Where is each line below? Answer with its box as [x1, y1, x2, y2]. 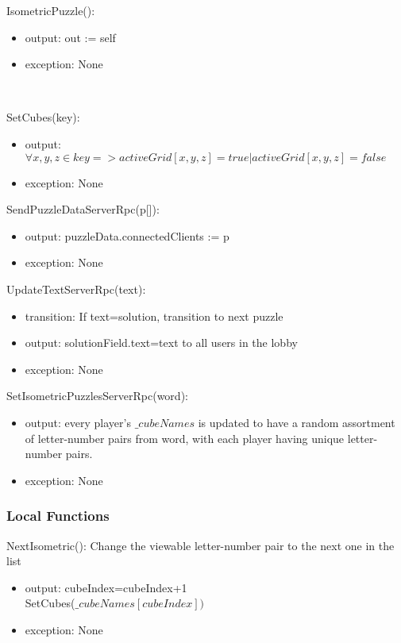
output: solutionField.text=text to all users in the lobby [25, 334, 298, 351]
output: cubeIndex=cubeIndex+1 [25, 579, 187, 595]
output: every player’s [25, 414, 131, 430]
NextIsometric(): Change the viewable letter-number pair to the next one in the [6, 537, 395, 553]
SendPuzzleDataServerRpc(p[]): [6, 201, 160, 218]
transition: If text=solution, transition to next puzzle [25, 307, 283, 324]
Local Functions [6, 506, 110, 526]
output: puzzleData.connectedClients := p [25, 227, 229, 244]
